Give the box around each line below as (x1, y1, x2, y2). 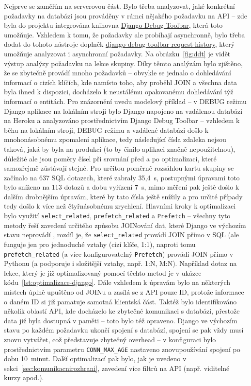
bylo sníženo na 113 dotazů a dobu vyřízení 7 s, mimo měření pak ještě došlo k (4, 182, 239, 192)
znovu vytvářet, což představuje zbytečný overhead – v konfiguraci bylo (4, 334, 216, 344)
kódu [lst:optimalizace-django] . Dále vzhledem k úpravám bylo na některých (4, 277, 231, 287)
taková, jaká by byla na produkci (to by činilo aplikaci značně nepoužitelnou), (4, 143, 235, 154)
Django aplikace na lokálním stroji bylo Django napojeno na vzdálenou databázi (4, 105, 243, 116)
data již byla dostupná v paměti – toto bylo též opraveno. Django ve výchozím (4, 315, 237, 325)
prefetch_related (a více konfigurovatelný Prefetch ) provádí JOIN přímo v (4, 248, 234, 259)
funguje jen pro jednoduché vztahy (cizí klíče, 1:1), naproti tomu (4, 239, 196, 249)
